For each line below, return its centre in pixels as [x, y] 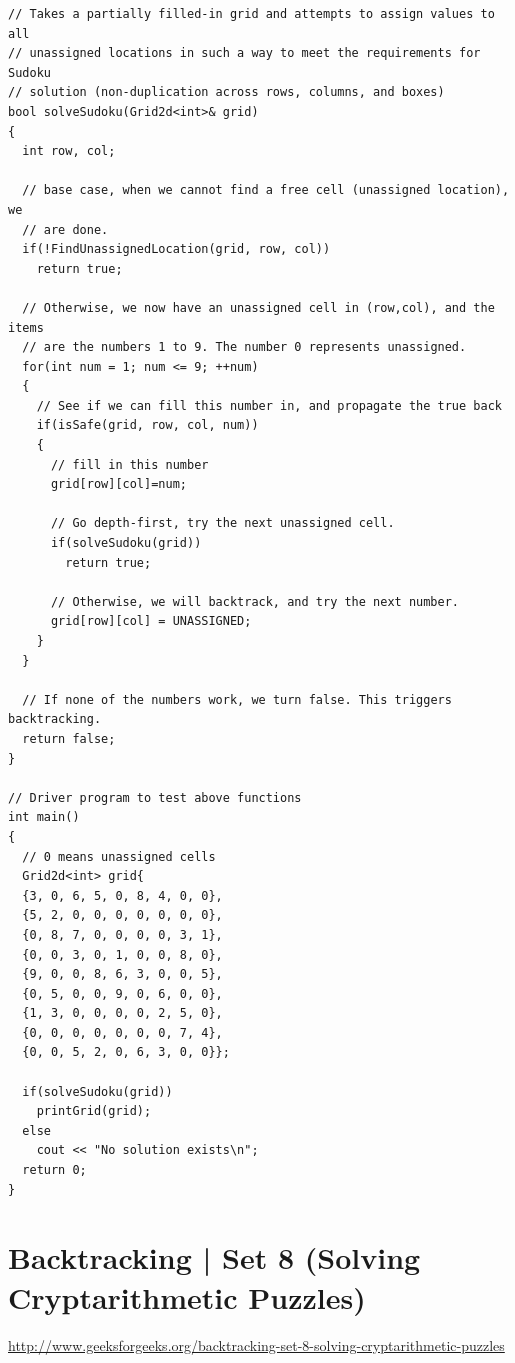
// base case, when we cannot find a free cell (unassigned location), [266, 190]
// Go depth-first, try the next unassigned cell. [222, 523]
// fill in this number [129, 464]
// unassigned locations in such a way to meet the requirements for [244, 53]
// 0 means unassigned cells [119, 856]
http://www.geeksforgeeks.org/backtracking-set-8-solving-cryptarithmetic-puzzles [256, 1344]
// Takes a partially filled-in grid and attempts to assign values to [251, 14]
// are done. [65, 229]
